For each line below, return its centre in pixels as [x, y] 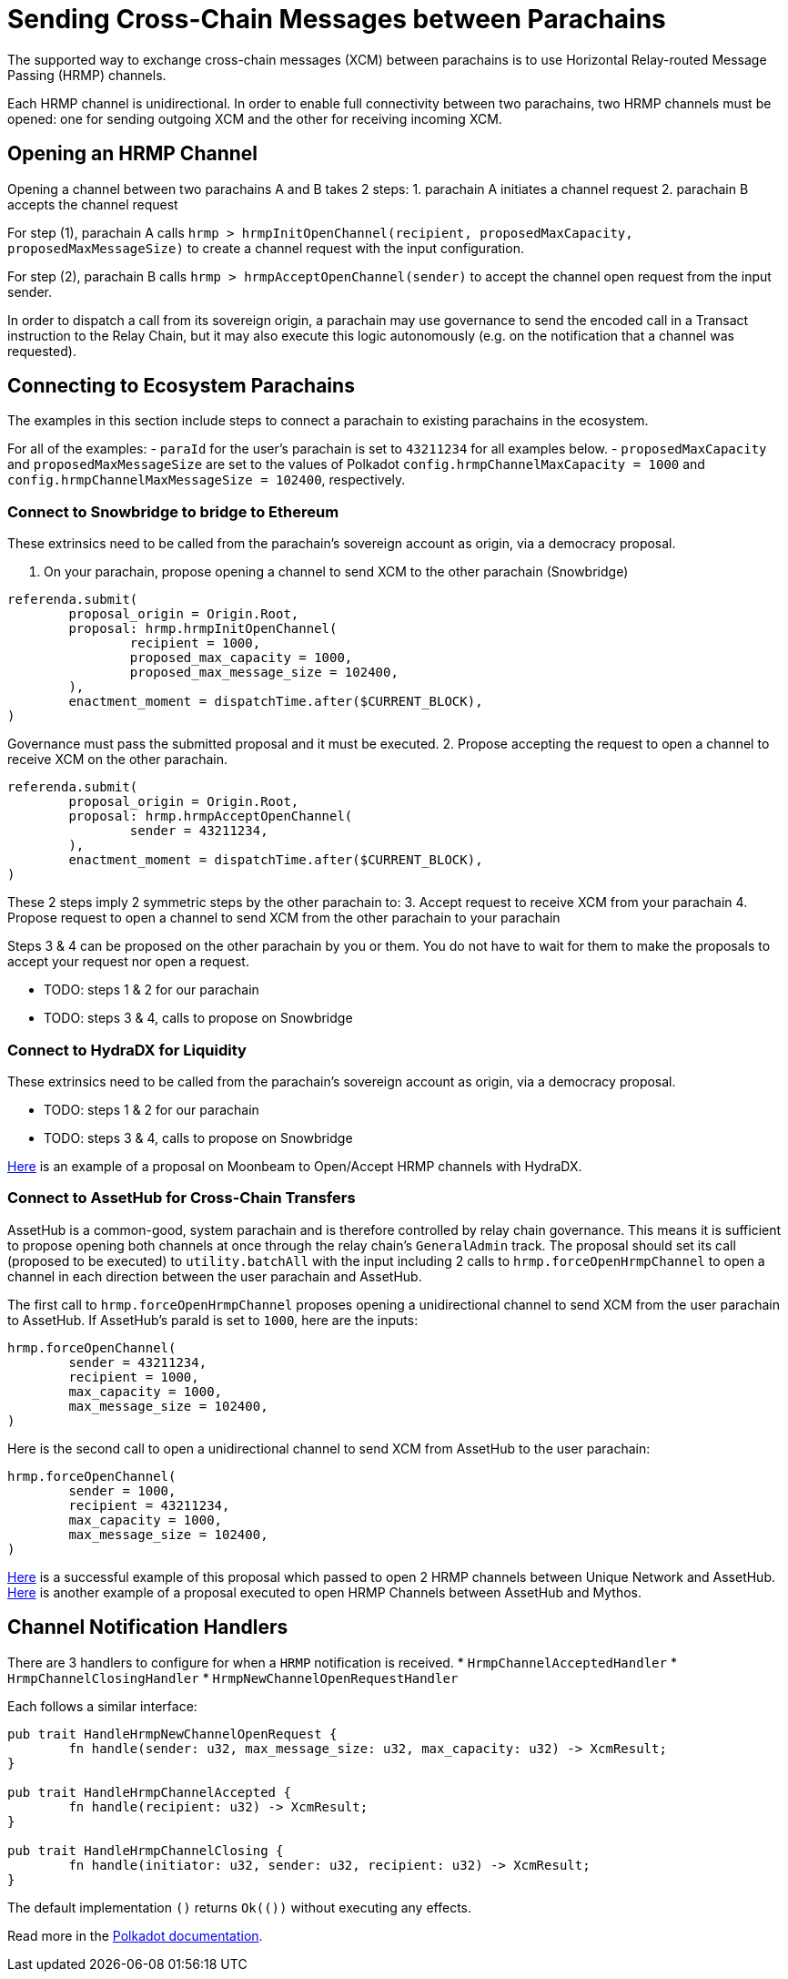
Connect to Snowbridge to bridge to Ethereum [173, 511]
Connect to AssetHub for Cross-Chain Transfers [182, 1198]
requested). [42, 351]
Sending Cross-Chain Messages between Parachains [337, 19]
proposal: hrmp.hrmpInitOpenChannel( [203, 629]
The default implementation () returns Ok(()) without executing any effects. [240, 1907]
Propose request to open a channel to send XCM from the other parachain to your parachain [284, 918]
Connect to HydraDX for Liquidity [127, 1050]
